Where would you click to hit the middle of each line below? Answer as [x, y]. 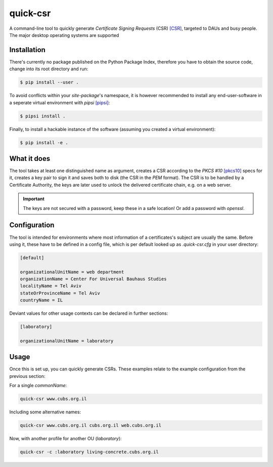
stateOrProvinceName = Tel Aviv [60, 293]
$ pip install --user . [50, 82]
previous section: [27, 376]
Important [34, 199]
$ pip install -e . [44, 142]
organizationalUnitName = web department [72, 272]
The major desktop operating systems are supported [64, 35]
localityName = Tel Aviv [51, 286]
